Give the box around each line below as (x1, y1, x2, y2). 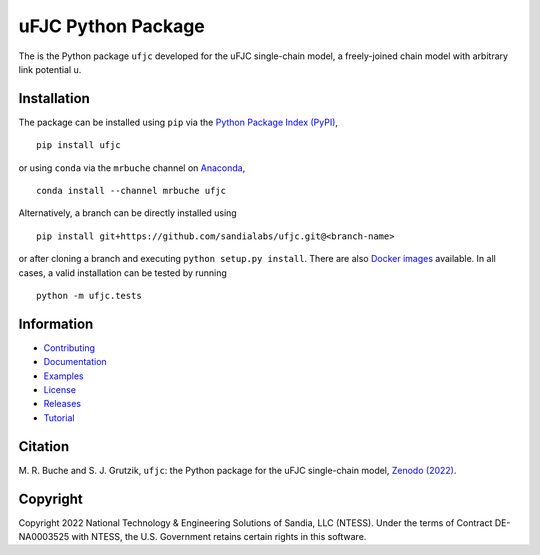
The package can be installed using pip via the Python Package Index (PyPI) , (18, 116, 339, 128)
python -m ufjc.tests (36, 290, 142, 301)
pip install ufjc (36, 140, 121, 151)
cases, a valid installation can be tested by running (18, 266, 227, 279)
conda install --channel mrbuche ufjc (36, 185, 227, 197)
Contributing (43, 341, 95, 354)
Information (18, 315, 94, 332)
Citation (18, 438, 70, 455)
